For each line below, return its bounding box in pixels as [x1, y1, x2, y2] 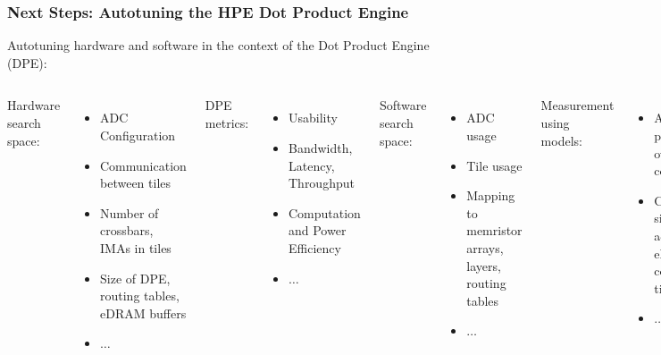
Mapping [466, 186, 515, 205]
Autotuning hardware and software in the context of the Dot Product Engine [7, 36, 430, 55]
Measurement [540, 96, 615, 114]
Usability [288, 108, 338, 127]
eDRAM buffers [100, 303, 187, 322]
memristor [466, 221, 523, 240]
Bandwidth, [288, 139, 353, 156]
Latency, [288, 156, 335, 174]
